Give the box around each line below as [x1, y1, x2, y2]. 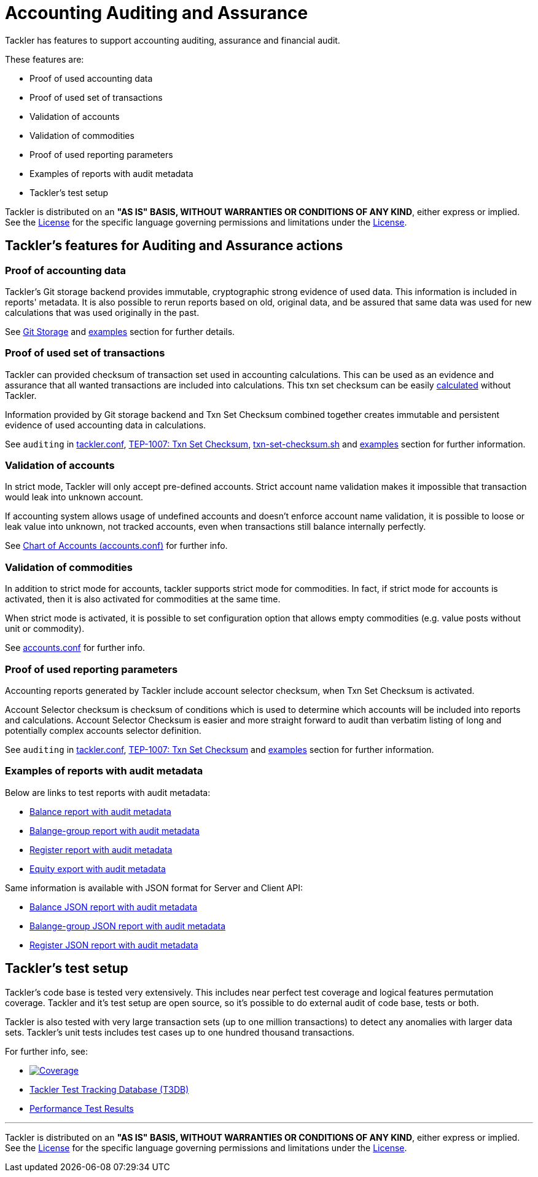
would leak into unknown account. [5, 492, 144, 503]
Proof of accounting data [5, 264, 127, 277]
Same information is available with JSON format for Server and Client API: [5, 882, 303, 893]
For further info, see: [5, 1045, 88, 1057]
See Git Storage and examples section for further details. [5, 326, 235, 337]
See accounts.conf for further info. [5, 642, 146, 653]
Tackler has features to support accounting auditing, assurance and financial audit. [5, 34, 340, 45]
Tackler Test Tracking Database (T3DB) [29, 1084, 189, 1095]
